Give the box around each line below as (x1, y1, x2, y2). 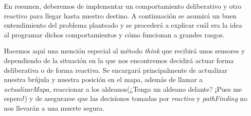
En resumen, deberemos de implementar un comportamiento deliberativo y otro (4, 1, 242, 11)
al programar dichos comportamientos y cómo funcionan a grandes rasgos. (4, 29, 225, 39)
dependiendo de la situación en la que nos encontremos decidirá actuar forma (4, 55, 234, 65)
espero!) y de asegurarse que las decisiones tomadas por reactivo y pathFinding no (4, 93, 248, 103)
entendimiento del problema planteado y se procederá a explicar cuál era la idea (4, 20, 242, 30)
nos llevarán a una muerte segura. (4, 102, 105, 113)
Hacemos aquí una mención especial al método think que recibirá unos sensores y (4, 46, 245, 56)
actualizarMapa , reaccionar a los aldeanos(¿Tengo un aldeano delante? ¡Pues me (4, 83, 242, 94)
